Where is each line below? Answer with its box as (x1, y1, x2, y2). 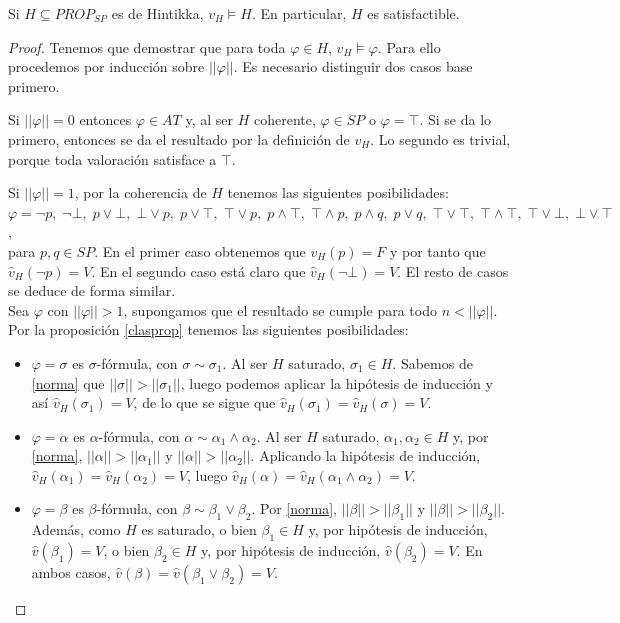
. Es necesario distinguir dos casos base (233, 56, 473, 77)
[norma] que (31, 372, 105, 393)
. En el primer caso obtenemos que (94, 240, 306, 261)
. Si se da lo (419, 109, 492, 130)
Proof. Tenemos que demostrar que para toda (8, 36, 286, 57)
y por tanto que (389, 240, 486, 261)
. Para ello (377, 36, 441, 57)
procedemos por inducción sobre (8, 56, 205, 77)
